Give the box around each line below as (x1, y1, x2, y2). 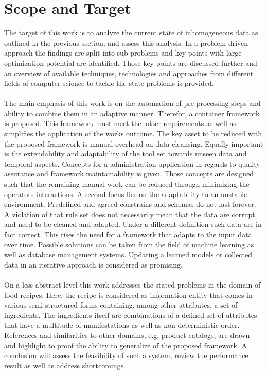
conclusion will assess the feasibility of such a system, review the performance (4, 350, 248, 361)
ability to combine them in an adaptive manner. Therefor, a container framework (4, 108, 260, 118)
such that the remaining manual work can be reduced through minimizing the (4, 179, 250, 189)
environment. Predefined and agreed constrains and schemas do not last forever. (4, 199, 256, 209)
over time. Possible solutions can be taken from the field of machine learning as (4, 239, 254, 250)
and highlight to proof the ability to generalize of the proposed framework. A (4, 340, 247, 350)
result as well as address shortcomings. (4, 360, 126, 370)
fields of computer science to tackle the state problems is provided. (4, 78, 214, 88)
